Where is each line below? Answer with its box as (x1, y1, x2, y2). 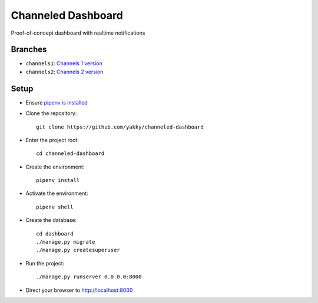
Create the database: (25, 217, 77, 224)
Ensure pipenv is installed (25, 99, 88, 106)
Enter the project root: (25, 136, 79, 143)
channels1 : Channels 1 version (25, 60, 102, 67)
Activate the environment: (25, 190, 88, 197)
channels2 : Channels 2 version (25, 68, 104, 75)
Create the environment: (25, 163, 85, 170)
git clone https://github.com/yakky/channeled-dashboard (36, 123, 204, 130)
